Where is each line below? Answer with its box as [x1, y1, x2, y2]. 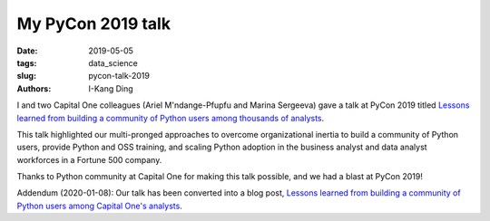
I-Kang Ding [88, 82, 133, 94]
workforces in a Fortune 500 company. [16, 154, 162, 165]
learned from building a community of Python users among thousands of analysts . [16, 112, 325, 123]
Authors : [16, 82, 52, 94]
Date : [16, 45, 38, 56]
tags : [16, 57, 37, 68]
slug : [16, 71, 36, 82]
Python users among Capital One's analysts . [16, 200, 183, 211]
